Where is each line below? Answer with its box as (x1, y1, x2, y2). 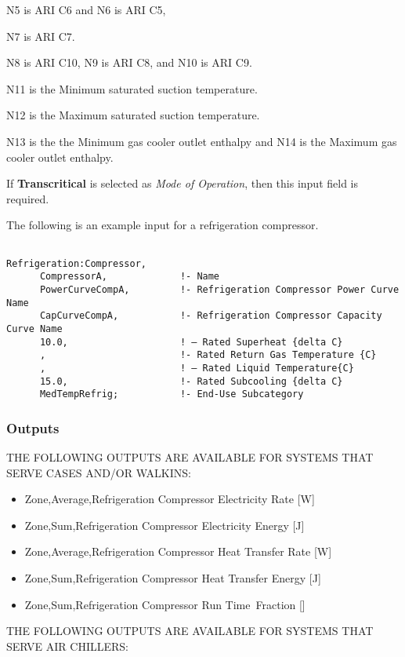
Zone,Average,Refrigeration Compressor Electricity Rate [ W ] (24, 491, 315, 507)
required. (6, 190, 49, 206)
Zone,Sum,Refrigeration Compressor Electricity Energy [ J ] (24, 516, 305, 533)
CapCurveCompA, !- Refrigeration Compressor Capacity (39, 310, 382, 322)
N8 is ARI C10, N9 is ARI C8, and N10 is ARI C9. (6, 54, 252, 71)
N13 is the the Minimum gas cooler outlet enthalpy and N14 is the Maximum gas (6, 133, 397, 149)
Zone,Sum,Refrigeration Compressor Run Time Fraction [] (24, 596, 306, 612)
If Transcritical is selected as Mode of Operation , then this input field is (6, 175, 358, 192)
